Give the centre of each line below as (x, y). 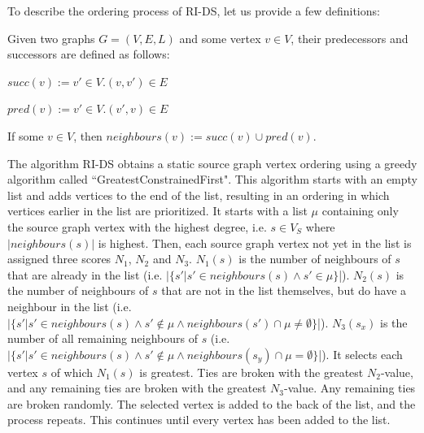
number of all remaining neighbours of (103, 338)
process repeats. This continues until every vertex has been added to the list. (199, 420)
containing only (360, 211)
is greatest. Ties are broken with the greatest (251, 372)
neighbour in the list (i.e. (70, 306)
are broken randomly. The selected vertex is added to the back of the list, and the (212, 403)
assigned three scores (59, 259)
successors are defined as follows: (89, 54)
